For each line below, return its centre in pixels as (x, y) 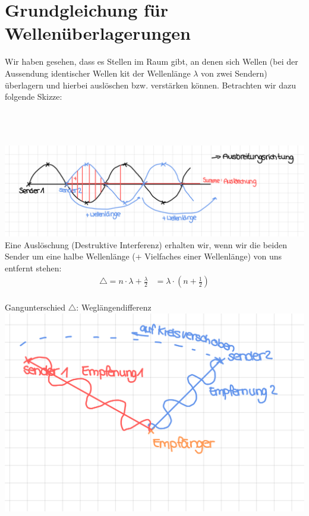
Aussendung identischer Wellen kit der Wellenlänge (98, 73)
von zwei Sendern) (234, 73)
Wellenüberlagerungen (98, 33)
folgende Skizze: (34, 96)
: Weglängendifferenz (114, 307)
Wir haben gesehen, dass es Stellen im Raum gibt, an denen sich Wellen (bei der (152, 61)
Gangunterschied (35, 307)
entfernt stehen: (33, 268)
